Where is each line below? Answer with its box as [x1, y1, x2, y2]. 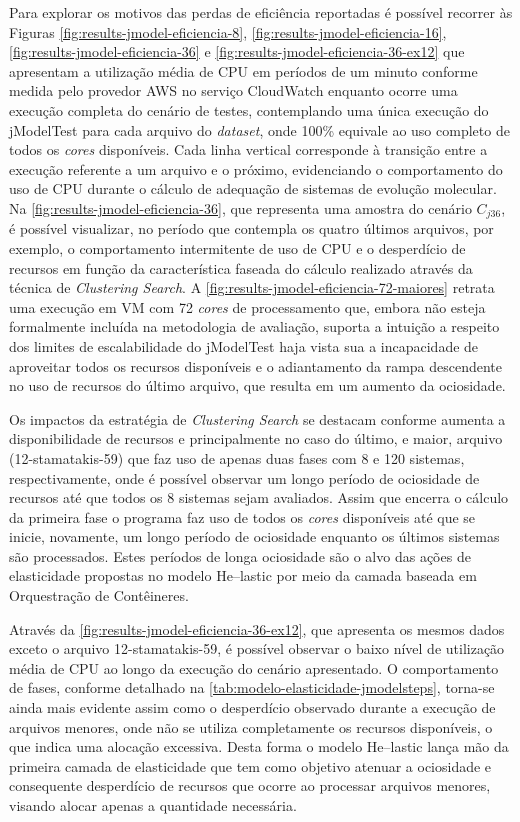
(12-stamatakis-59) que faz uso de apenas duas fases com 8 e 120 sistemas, [9, 447, 465, 468]
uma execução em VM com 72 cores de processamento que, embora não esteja [9, 296, 486, 317]
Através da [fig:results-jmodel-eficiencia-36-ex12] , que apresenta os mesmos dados [9, 618, 505, 639]
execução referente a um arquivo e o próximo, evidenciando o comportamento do [9, 158, 503, 179]
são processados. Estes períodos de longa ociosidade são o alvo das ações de [9, 545, 471, 566]
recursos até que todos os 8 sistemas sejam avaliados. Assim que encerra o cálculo [9, 487, 509, 508]
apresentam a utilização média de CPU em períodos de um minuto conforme [9, 60, 478, 81]
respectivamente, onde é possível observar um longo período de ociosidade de [9, 467, 480, 488]
